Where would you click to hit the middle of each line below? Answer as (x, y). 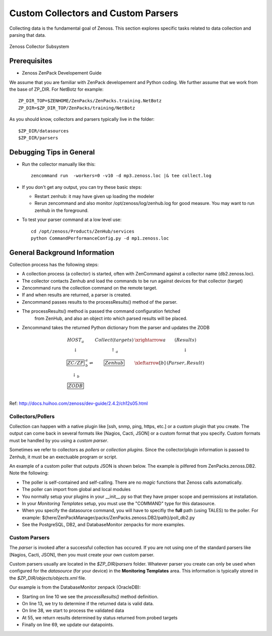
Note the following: (29, 473)
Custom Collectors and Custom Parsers (94, 13)
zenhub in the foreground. (62, 210)
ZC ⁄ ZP (76, 363)
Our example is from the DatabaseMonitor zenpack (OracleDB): (75, 587)
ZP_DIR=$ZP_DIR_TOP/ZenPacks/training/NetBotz (77, 108)
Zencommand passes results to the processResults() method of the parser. (100, 302)
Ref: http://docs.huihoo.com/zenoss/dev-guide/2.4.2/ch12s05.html (79, 403)
